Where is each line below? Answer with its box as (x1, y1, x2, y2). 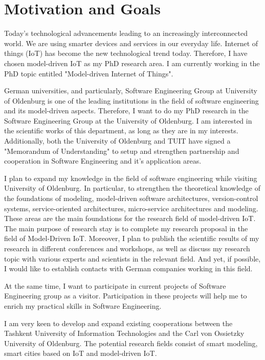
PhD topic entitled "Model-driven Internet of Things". (4, 68, 173, 78)
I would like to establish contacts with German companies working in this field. (4, 263, 253, 274)
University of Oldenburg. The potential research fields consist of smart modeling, (4, 337, 258, 348)
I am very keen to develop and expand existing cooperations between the (4, 317, 233, 328)
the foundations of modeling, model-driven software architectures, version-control (4, 193, 258, 204)
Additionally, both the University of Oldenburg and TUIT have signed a (4, 135, 231, 146)
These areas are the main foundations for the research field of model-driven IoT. (4, 213, 256, 224)
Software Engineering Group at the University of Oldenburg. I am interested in (4, 115, 252, 126)
